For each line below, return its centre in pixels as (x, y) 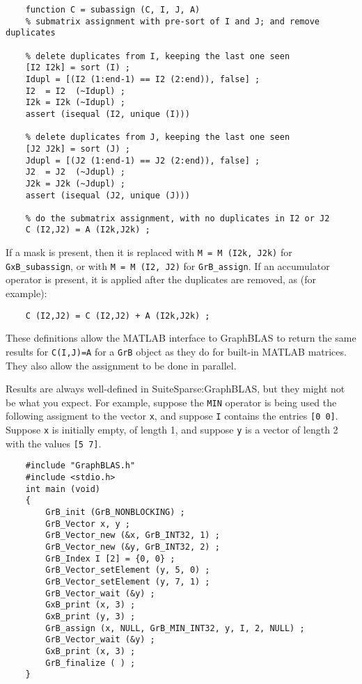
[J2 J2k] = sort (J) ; (78, 149)
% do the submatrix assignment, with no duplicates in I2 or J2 (178, 218)
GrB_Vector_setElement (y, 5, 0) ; (128, 570)
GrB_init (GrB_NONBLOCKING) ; (115, 512)
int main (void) (63, 489)
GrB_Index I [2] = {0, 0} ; (110, 558)
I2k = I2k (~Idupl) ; (75, 103)
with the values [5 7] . (54, 443)
